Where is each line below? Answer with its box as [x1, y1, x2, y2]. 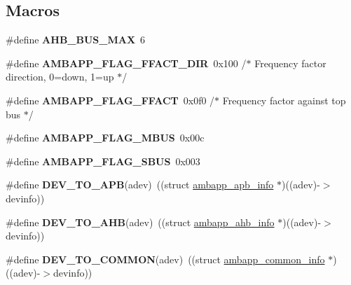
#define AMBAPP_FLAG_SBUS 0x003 [6, 153, 200, 168]
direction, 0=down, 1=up [6, 69, 114, 84]
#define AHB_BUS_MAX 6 [6, 32, 146, 47]
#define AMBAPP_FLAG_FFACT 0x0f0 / [6, 92, 215, 107]
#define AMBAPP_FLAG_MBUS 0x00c [6, 130, 205, 145]
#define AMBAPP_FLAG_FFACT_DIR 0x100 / [6, 55, 247, 70]
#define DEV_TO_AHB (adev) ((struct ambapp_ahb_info [6, 214, 275, 229]
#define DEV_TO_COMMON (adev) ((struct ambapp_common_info [6, 251, 325, 266]
